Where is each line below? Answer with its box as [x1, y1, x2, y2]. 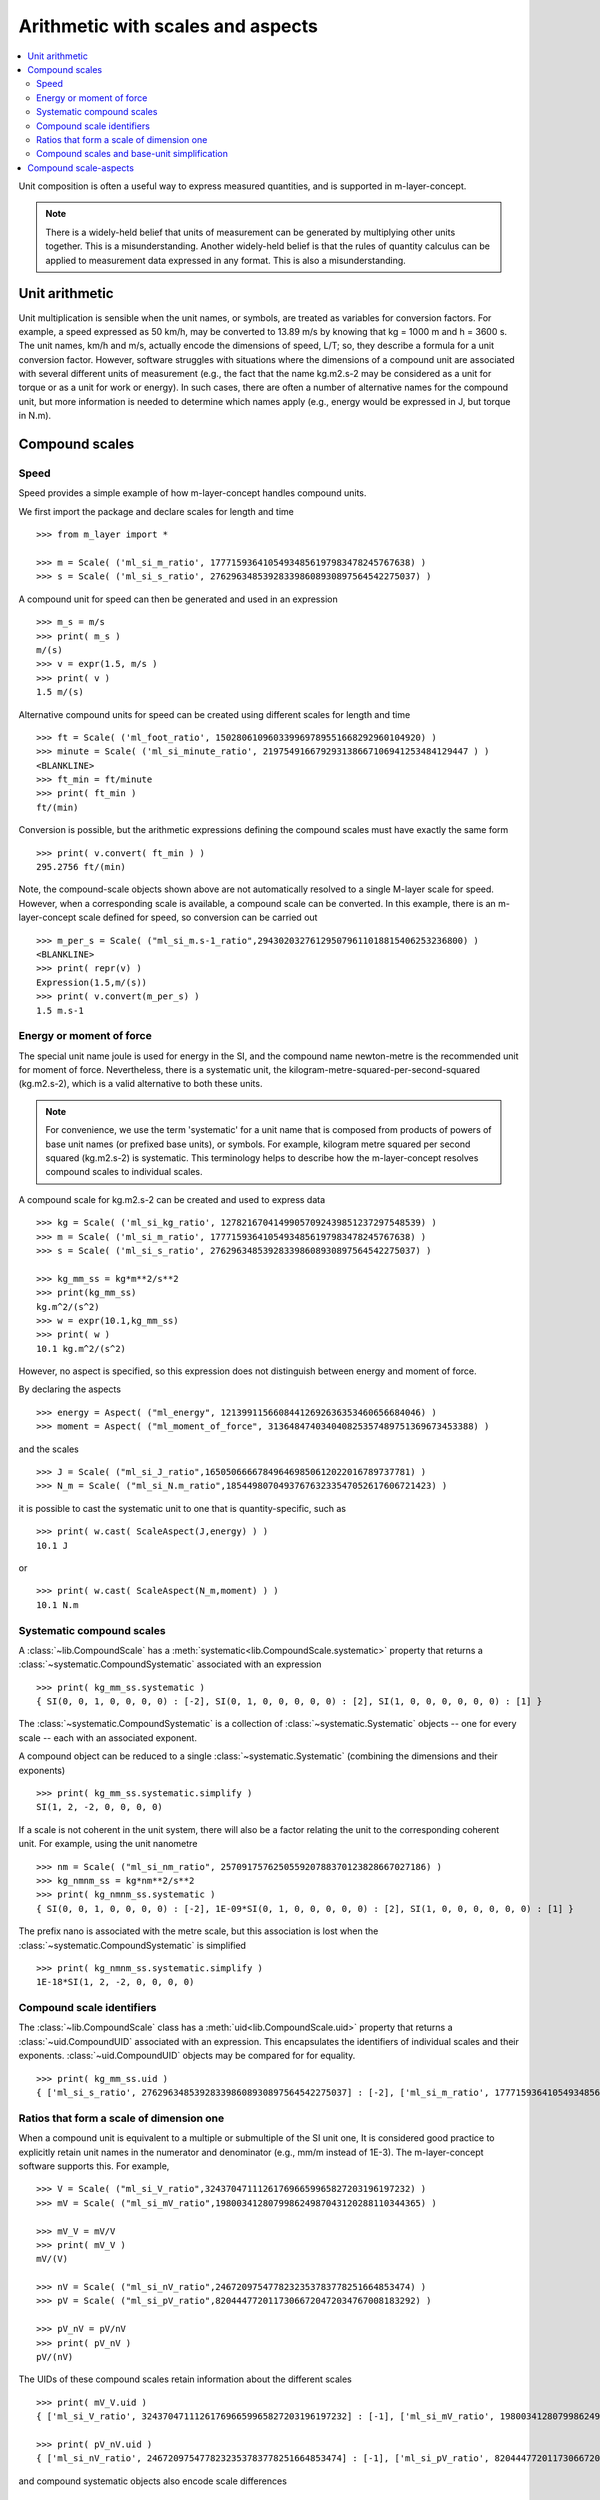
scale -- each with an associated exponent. [18, 1731, 197, 1744]
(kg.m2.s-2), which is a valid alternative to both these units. [18, 1078, 263, 1090]
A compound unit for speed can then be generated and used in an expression [18, 593, 339, 605]
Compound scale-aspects [27, 161, 135, 174]
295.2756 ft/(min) [36, 861, 127, 873]
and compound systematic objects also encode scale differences [18, 2475, 287, 2487]
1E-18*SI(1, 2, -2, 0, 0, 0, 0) [36, 1976, 195, 1988]
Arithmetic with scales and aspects [18, 15, 319, 37]
